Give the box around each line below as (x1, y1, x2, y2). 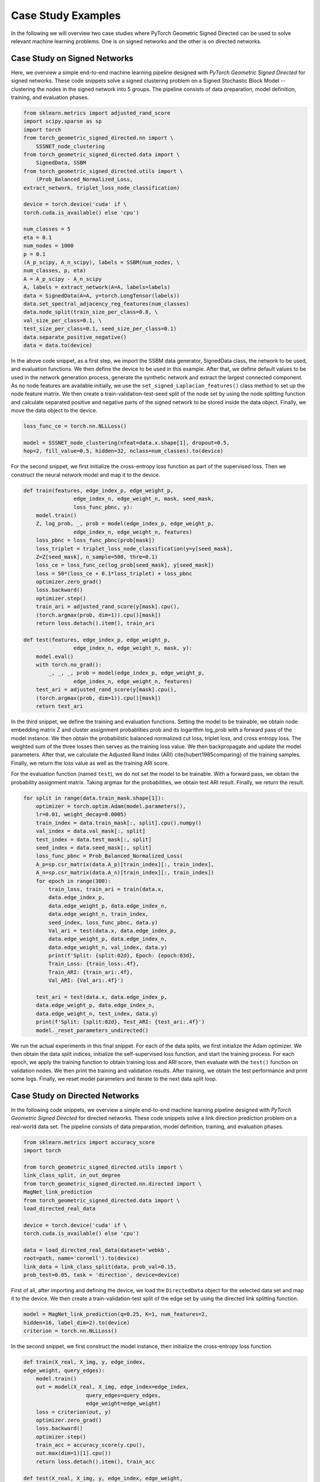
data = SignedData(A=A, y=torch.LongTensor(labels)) (23, 292, 180, 299)
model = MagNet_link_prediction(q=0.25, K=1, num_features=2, (23, 1311, 208, 1318)
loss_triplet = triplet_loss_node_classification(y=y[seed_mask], (36, 545, 233, 552)
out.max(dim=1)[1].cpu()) (36, 1450, 111, 1457)
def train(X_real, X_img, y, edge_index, (23, 1359, 146, 1366)
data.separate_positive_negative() (23, 334, 127, 340)
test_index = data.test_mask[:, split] (36, 836, 152, 843)
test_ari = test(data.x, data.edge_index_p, (36, 994, 168, 1001)
